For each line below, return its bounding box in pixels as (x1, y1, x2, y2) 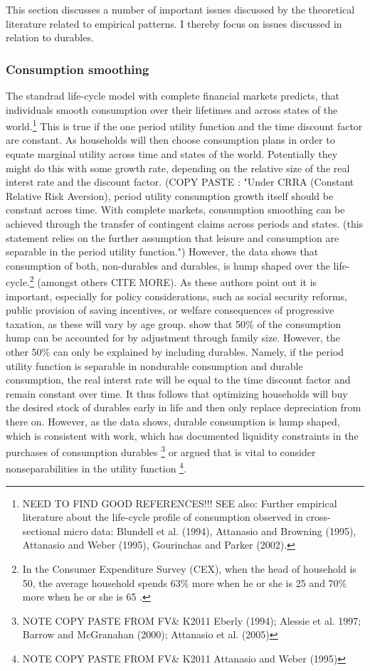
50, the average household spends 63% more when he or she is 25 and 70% (22, 575, 347, 590)
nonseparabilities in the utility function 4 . (6, 459, 186, 476)
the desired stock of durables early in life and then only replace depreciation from (6, 400, 361, 415)
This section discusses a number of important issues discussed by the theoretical (6, 2, 355, 16)
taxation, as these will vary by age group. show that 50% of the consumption (6, 316, 342, 331)
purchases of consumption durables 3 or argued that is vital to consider (6, 443, 316, 459)
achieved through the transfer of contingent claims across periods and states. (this (6, 216, 364, 231)
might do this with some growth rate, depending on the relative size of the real (6, 160, 350, 175)
